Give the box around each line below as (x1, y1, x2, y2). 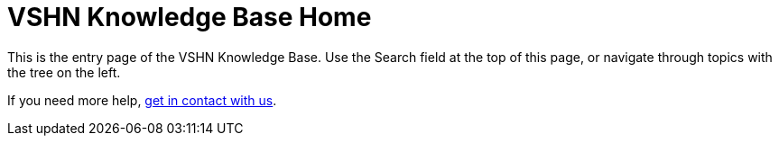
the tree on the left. (7, 64, 121, 80)
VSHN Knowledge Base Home (7, 2, 372, 32)
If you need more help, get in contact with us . (7, 92, 277, 108)
